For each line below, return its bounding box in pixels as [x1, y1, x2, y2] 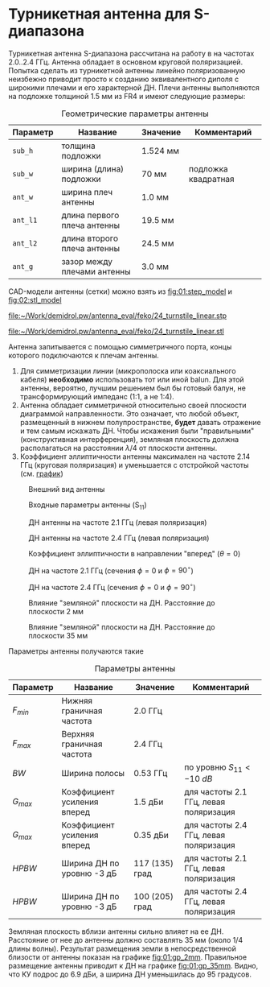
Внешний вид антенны [28, 484, 105, 493]
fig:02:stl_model [8, 295, 62, 304]
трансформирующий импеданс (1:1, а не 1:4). [19, 391, 174, 401]
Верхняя [61, 729, 95, 740]
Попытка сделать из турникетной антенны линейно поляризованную [8, 65, 246, 75]
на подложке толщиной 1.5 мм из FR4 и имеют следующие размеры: [8, 91, 246, 101]
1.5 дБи [133, 796, 164, 807]
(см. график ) [19, 469, 63, 478]
